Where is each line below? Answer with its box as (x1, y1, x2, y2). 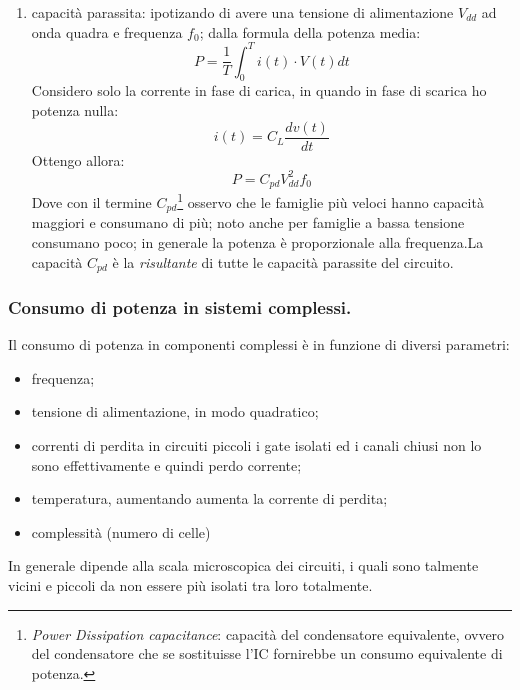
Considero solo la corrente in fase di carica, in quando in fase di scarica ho (31, 80, 487, 101)
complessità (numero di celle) (31, 521, 211, 542)
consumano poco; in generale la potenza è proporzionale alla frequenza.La (31, 231, 484, 252)
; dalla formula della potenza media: (199, 21, 421, 42)
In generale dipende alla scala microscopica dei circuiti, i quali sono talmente (8, 555, 479, 576)
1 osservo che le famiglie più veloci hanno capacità (177, 189, 484, 212)
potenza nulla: (31, 100, 119, 121)
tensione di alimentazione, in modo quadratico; (31, 401, 319, 422)
